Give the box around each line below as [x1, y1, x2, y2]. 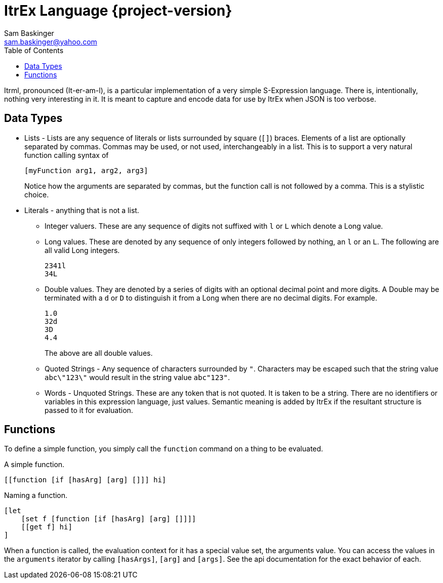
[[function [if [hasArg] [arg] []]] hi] [4, 476, 167, 484]
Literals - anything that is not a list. [24, 205, 139, 215]
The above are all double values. [45, 348, 153, 357]
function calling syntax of [24, 150, 109, 159]
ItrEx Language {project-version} [4, 2, 232, 19]
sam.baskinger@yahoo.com [4, 37, 97, 46]
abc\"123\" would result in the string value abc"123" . [45, 372, 230, 382]
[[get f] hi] [21, 523, 72, 531]
